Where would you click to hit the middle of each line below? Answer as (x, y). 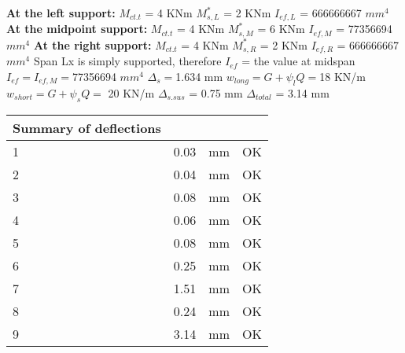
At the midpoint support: (77, 29)
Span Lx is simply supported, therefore (127, 61)
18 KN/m (342, 76)
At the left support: (61, 13)
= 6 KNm (281, 29)
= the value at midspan (298, 61)
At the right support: (92, 44)
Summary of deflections (87, 127)
